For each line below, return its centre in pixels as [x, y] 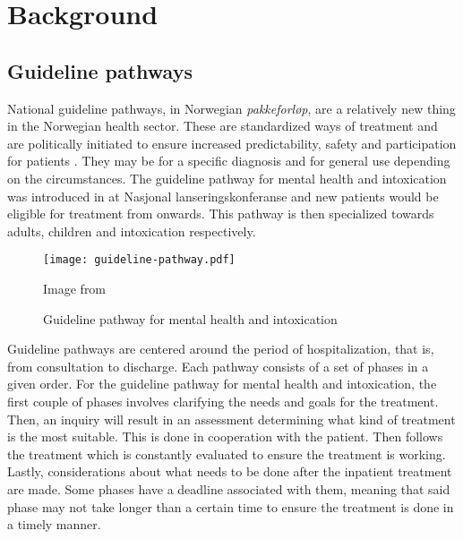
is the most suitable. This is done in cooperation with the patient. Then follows [225, 436]
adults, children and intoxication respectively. [132, 231]
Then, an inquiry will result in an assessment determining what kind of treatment [231, 419]
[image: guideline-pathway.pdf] [139, 260]
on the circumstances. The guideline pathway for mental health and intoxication [227, 178]
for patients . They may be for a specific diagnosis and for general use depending [229, 161]
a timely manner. [54, 524]
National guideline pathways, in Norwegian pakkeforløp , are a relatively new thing [231, 108]
